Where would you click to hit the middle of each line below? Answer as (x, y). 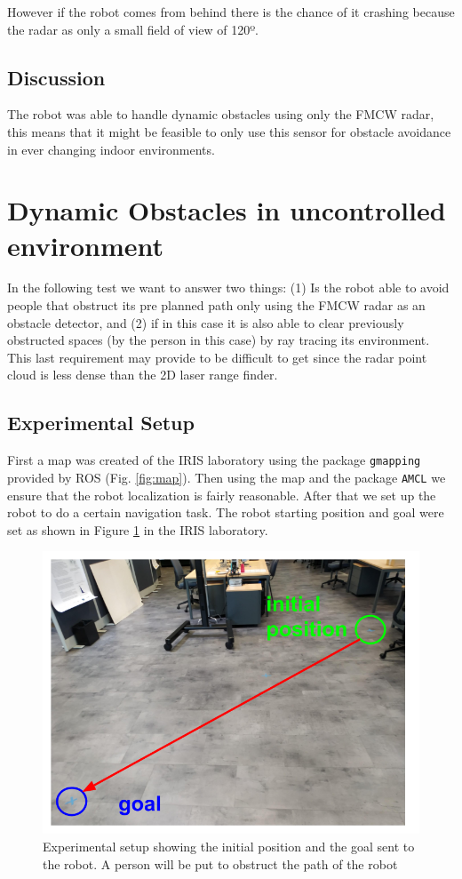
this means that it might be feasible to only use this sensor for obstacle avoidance (229, 131)
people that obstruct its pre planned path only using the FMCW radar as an (216, 305)
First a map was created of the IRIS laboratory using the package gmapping (214, 460)
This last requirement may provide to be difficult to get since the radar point (217, 357)
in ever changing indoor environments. (111, 149)
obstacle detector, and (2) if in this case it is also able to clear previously (206, 322)
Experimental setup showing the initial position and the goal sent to (229, 846)
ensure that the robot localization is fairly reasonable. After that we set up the (222, 495)
